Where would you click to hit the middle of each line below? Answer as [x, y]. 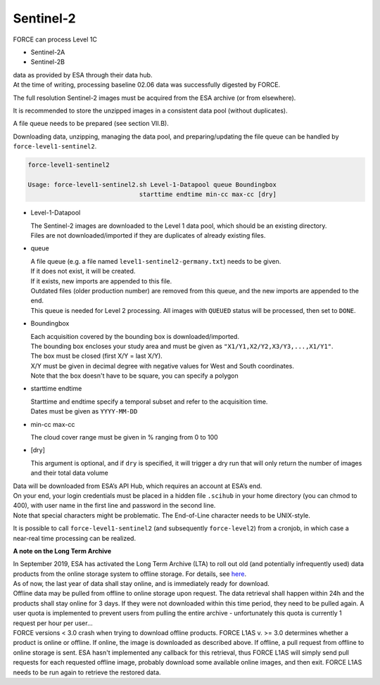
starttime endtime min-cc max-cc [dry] [208, 194]
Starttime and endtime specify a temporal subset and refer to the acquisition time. [149, 402]
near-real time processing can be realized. [75, 538]
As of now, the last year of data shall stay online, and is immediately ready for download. [141, 584]
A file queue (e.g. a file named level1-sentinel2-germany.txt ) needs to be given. [156, 261]
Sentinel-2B [47, 62]
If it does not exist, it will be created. [83, 271]
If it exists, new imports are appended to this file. [101, 281]
